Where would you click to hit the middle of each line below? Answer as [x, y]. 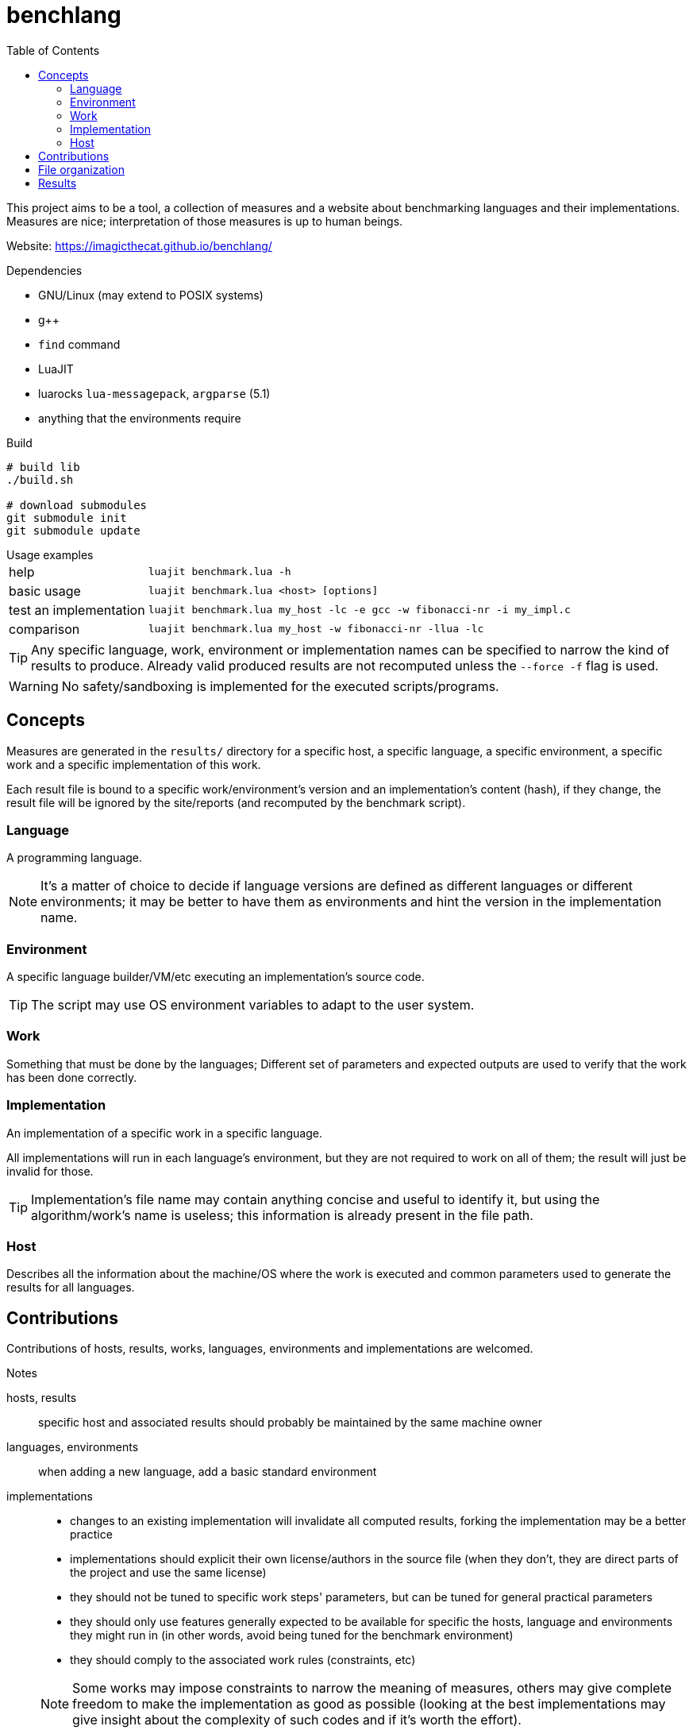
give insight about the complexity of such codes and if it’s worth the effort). [297, 1720]
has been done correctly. [72, 1077]
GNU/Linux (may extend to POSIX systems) [151, 295]
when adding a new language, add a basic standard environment [208, 1472]
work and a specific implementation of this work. [134, 764]
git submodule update [73, 530]
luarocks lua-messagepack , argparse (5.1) [154, 393]
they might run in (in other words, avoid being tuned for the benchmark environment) [292, 1635]
